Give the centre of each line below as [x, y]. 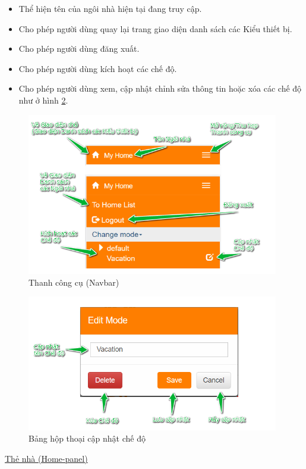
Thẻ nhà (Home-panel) [46, 458]
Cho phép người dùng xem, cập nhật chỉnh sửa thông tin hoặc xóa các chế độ [160, 88]
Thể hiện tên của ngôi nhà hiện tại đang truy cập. [110, 8]
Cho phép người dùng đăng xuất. [79, 49]
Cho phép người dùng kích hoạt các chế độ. [98, 68]
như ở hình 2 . [43, 100]
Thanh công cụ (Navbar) [74, 282]
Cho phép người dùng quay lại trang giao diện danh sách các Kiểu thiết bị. [155, 28]
